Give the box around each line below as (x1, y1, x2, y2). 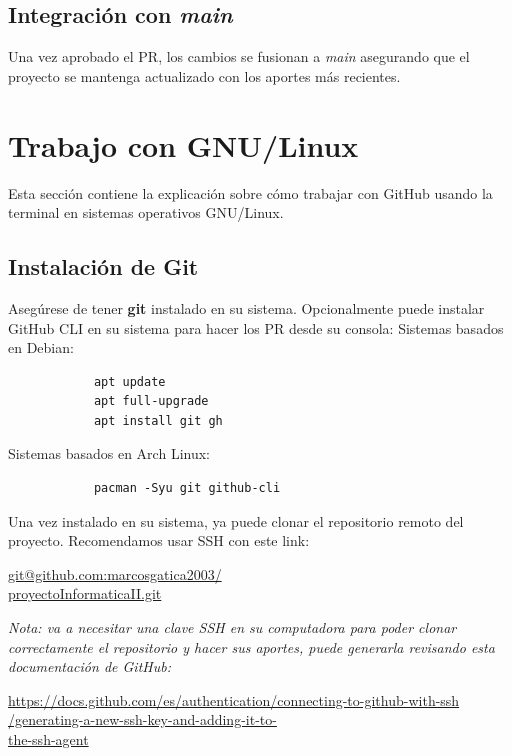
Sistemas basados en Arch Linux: (8, 443, 210, 464)
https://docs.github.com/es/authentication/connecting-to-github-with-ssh (8, 689, 460, 710)
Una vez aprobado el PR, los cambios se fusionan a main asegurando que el (8, 46, 470, 67)
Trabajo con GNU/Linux (8, 124, 359, 165)
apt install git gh (93, 413, 223, 428)
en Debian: (8, 337, 74, 358)
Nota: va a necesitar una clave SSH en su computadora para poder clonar (8, 617, 457, 638)
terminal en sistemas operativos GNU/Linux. (8, 202, 284, 223)
